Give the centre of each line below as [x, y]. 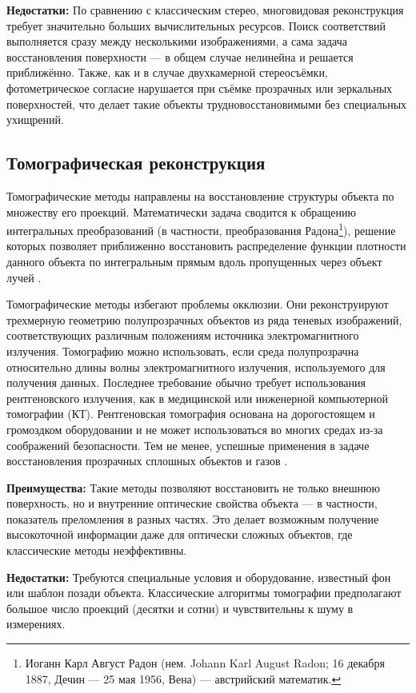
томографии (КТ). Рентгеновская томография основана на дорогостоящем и [191, 414]
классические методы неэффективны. [97, 550]
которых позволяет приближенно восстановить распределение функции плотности [206, 246]
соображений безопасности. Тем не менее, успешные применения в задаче [188, 445]
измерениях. [36, 624]
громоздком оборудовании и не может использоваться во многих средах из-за [195, 429]
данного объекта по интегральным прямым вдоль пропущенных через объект [194, 261]
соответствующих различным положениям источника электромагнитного [183, 335]
